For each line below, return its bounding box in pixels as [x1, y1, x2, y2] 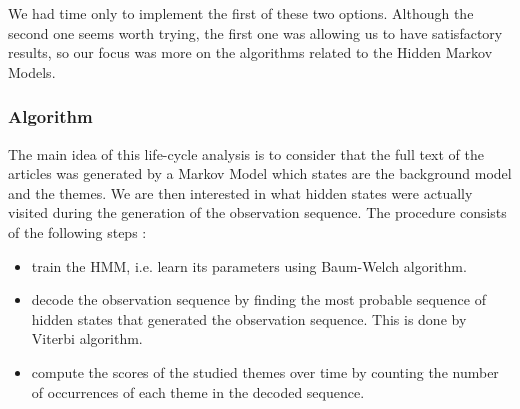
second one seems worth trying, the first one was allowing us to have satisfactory [8, 22, 503, 43]
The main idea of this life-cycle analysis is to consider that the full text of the [8, 143, 485, 164]
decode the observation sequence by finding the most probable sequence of [31, 289, 486, 310]
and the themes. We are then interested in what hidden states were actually [8, 182, 473, 203]
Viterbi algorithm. [31, 328, 143, 349]
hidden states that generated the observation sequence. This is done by [31, 308, 467, 329]
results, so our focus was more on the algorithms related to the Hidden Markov [8, 42, 493, 63]
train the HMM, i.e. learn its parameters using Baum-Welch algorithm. [31, 255, 467, 276]
